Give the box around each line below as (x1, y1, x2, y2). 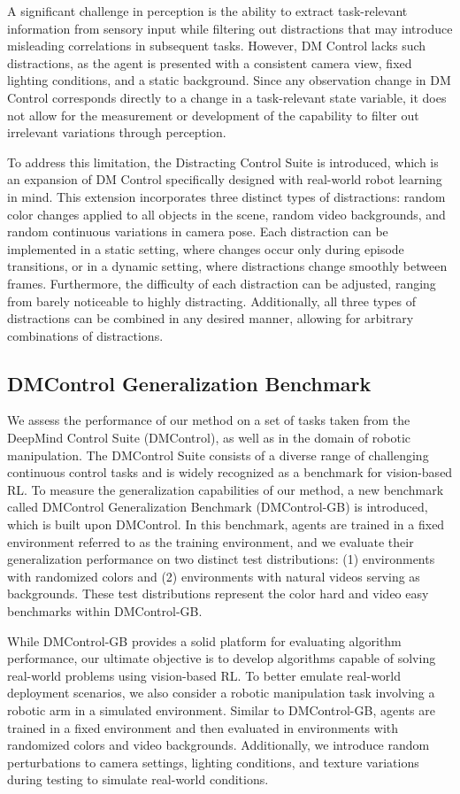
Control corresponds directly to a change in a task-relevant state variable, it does (7, 88, 447, 106)
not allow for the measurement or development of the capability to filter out (7, 105, 419, 124)
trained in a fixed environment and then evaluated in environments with (7, 718, 399, 736)
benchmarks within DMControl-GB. (7, 602, 203, 621)
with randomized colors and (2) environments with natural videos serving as (7, 567, 420, 585)
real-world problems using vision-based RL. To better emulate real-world (7, 666, 402, 684)
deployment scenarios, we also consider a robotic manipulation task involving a (7, 683, 435, 702)
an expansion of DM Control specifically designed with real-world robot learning (7, 170, 442, 189)
